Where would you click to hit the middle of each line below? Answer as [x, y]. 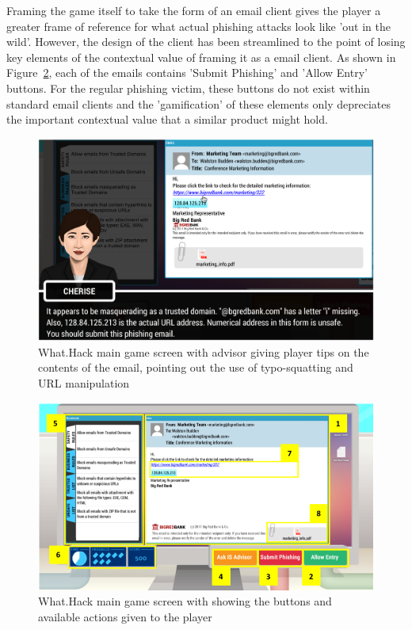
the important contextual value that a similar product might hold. [167, 119]
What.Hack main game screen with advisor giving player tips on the [204, 351]
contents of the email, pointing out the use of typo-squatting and [196, 367]
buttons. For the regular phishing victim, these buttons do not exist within [188, 88]
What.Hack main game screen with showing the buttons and [185, 601]
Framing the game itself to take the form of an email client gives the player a [194, 10]
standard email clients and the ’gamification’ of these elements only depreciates [198, 103]
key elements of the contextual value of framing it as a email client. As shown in [201, 57]
